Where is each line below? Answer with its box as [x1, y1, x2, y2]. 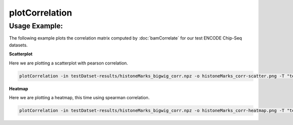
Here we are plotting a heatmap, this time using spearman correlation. [9, 94, 150, 100]
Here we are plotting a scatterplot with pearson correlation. [9, 60, 128, 66]
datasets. [9, 42, 28, 48]
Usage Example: [9, 21, 63, 30]
